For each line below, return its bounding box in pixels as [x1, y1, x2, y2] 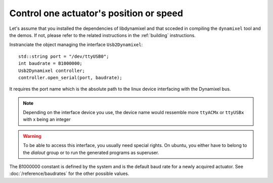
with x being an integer [23, 117, 71, 123]
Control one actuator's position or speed [9, 8, 184, 19]
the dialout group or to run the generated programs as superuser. [23, 150, 159, 156]
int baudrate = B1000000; [18, 61, 83, 66]
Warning [23, 133, 41, 139]
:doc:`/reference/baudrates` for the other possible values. [9, 170, 129, 177]
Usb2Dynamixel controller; [18, 67, 85, 74]
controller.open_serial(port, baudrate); [18, 75, 122, 81]
